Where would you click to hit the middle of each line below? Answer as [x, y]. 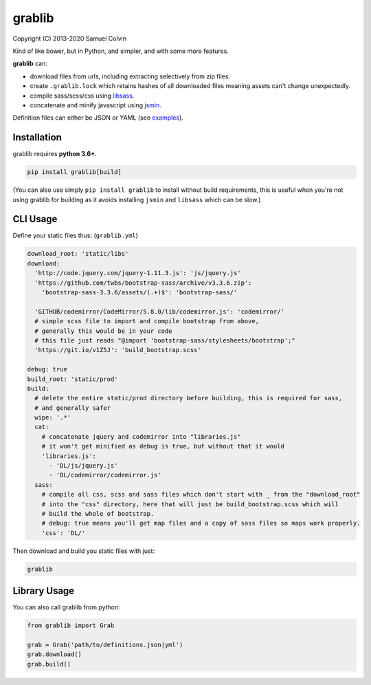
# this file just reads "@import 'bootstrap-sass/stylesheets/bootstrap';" [165, 340]
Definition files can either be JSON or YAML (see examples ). [98, 118]
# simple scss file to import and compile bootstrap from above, [147, 321]
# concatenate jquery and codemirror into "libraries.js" [141, 436]
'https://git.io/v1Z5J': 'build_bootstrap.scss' [118, 350]
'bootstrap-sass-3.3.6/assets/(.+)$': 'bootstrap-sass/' [139, 292]
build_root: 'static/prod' [72, 379]
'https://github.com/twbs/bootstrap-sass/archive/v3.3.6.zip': [143, 283]
